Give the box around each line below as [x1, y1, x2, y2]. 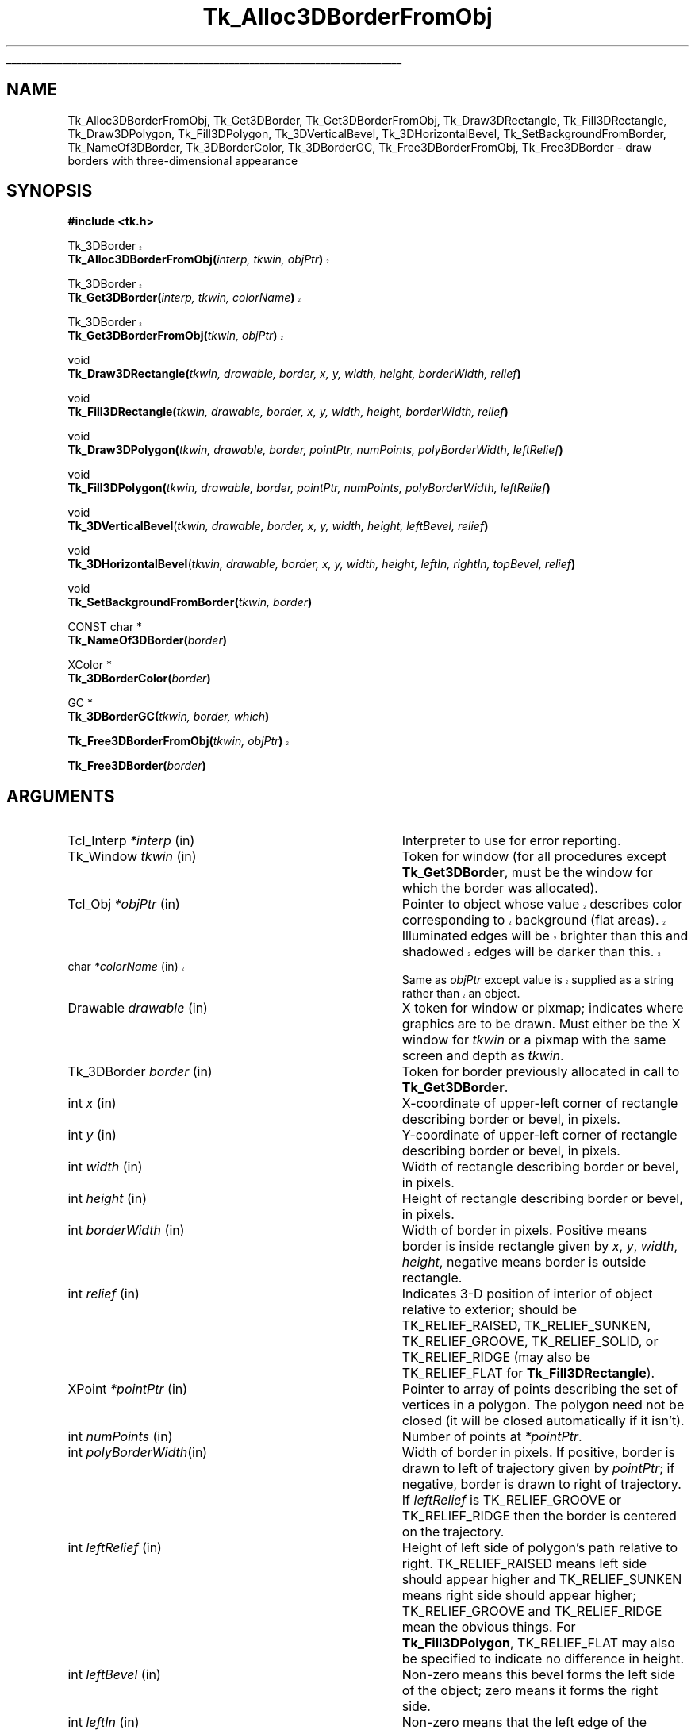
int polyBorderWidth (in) [67, 1444, 208, 1461]
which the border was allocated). [401, 880, 598, 897]
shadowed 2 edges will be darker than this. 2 [401, 944, 661, 960]
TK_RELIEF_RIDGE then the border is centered [401, 1508, 677, 1524]
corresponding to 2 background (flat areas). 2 [401, 912, 666, 928]
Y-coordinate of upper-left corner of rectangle [401, 1127, 678, 1144]
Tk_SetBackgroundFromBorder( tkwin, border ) [67, 595, 313, 609]
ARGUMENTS [6, 786, 115, 806]
